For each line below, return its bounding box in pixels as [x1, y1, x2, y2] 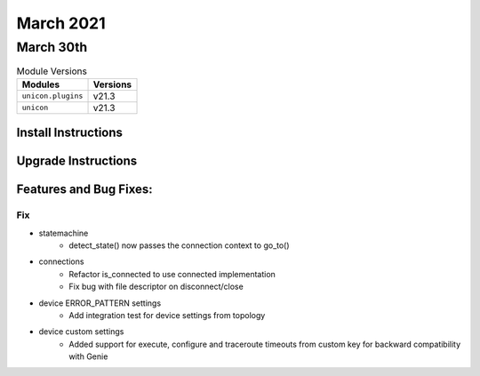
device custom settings [38, 326, 124, 337]
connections [38, 256, 84, 267]
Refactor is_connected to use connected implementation [68, 268, 276, 279]
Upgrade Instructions [16, 154, 138, 169]
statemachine [38, 228, 89, 238]
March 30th [16, 39, 88, 55]
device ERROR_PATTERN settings [38, 298, 162, 308]
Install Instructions [16, 125, 124, 140]
